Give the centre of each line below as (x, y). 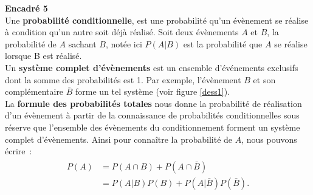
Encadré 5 (26, 8)
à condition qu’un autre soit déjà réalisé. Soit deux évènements (122, 32)
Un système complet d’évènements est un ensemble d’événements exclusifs (152, 67)
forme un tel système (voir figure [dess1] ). (153, 91)
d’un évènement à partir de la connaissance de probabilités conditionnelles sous (152, 115)
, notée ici (124, 43)
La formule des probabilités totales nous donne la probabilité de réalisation (153, 103)
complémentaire (34, 91)
